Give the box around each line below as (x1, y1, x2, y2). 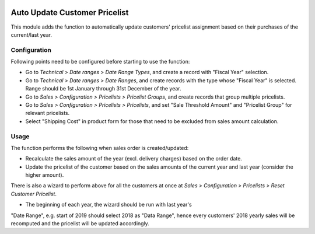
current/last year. (10, 31, 52, 38)
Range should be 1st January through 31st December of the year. (25, 85, 181, 92)
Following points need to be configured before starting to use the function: (10, 58, 190, 65)
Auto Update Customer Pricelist (10, 8, 129, 18)
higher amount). (25, 172, 64, 179)
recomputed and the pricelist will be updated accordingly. (10, 220, 150, 227)
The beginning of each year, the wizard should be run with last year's (25, 201, 192, 208)
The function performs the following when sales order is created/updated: (10, 144, 189, 151)
